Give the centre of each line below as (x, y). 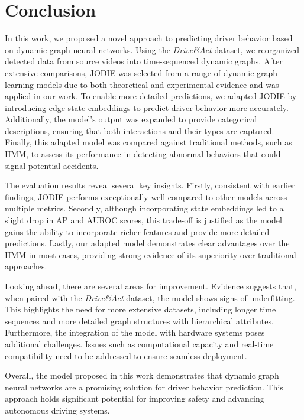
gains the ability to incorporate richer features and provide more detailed (137, 231)
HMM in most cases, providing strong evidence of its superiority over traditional (151, 254)
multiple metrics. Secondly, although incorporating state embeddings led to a (144, 208)
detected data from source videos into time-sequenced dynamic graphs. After (144, 61)
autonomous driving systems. (57, 410)
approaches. (26, 266)
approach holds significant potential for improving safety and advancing (135, 398)
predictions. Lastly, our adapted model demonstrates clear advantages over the (147, 243)
